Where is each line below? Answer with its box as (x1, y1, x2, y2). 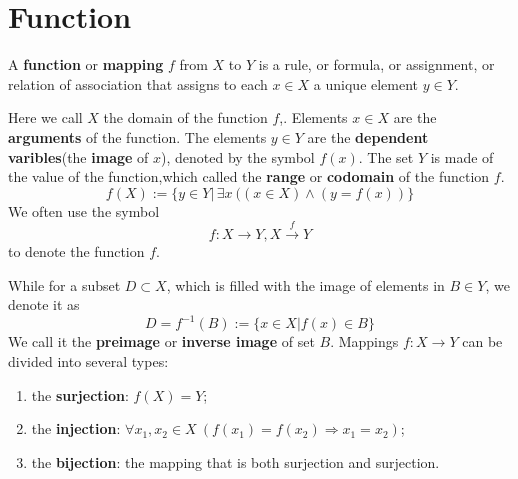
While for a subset (8, 274, 121, 295)
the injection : (31, 418, 121, 439)
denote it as (8, 294, 80, 315)
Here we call (8, 107, 83, 128)
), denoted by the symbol (161, 146, 315, 167)
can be (462, 331, 503, 352)
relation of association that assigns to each (8, 73, 268, 94)
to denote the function (8, 241, 145, 262)
